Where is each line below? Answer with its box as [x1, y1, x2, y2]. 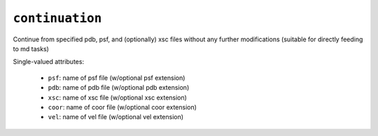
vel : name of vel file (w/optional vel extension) [48, 113, 184, 121]
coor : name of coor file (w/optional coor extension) [48, 102, 197, 111]
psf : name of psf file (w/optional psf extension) [48, 74, 185, 82]
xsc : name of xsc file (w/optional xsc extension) [48, 93, 187, 102]
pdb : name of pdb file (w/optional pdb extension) [48, 83, 190, 92]
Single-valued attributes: [13, 57, 84, 66]
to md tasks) [13, 44, 49, 53]
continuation [13, 11, 102, 26]
